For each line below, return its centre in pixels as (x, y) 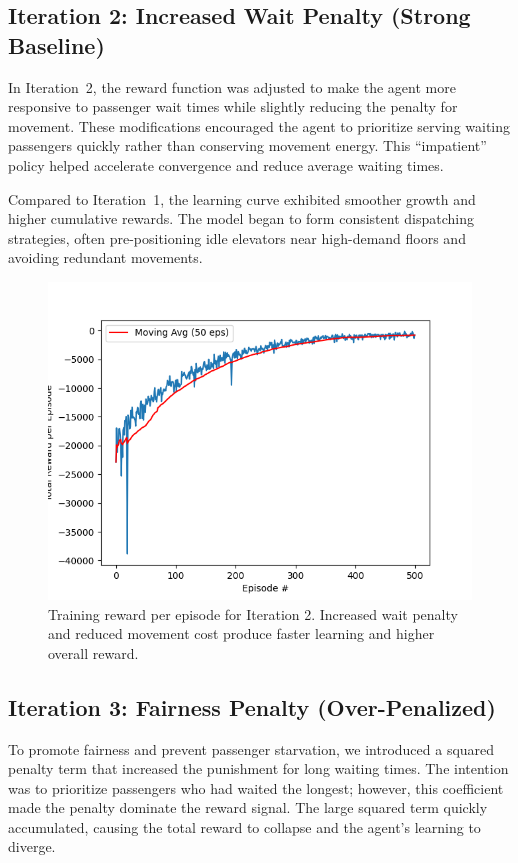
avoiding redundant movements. (105, 257)
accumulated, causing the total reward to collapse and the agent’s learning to (244, 826)
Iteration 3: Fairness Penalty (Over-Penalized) (252, 706)
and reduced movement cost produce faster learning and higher (241, 633)
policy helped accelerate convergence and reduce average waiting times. (226, 164)
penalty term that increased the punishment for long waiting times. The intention (258, 768)
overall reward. (93, 652)
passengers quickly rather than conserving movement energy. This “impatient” (247, 145)
